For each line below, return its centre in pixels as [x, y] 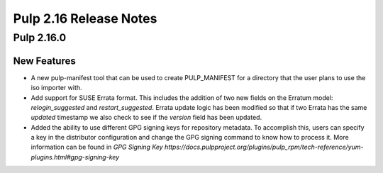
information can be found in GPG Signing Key [97, 147]
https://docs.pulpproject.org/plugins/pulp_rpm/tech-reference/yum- [264, 147]
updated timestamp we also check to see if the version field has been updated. [146, 118]
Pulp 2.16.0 [40, 38]
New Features [44, 61]
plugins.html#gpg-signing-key [75, 157]
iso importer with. [56, 88]
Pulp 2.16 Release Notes [85, 18]
